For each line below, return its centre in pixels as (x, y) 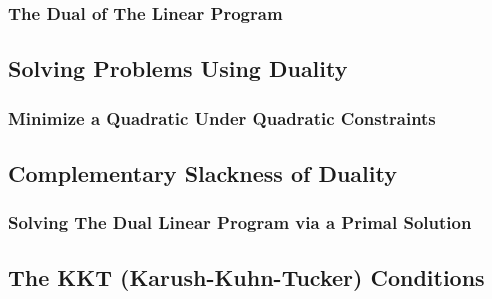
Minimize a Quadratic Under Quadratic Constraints (222, 117)
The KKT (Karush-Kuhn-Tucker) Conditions (246, 277)
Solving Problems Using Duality (178, 68)
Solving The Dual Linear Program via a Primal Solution (240, 222)
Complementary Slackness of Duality (202, 172)
